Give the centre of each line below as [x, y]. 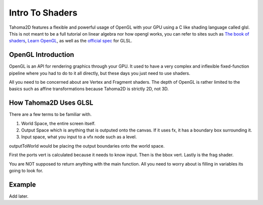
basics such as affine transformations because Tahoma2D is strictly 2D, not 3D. [89, 89]
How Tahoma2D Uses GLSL [51, 103]
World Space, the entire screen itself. [58, 123]
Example [22, 184]
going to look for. [26, 171]
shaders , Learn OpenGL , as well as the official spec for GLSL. [71, 41]
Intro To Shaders [43, 13]
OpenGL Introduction [42, 55]
